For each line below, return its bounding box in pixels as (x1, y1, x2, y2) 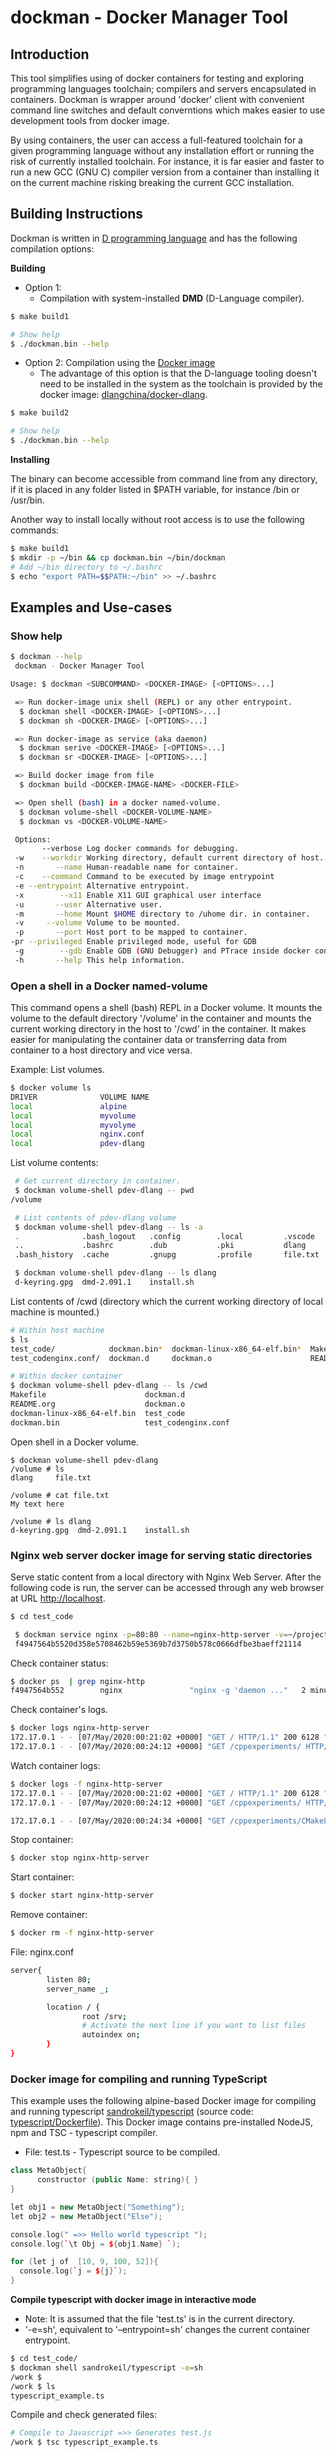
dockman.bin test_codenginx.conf (10, 1417, 230, 1428)
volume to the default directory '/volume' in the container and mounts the (10, 1012, 312, 1025)
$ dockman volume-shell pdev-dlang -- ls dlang (14, 1268, 217, 1278)
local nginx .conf (10, 1129, 145, 1140)
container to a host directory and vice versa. (10, 1044, 193, 1056)
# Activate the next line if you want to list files (81, 2021, 307, 2031)
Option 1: (24, 281, 62, 293)
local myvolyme (10, 1120, 137, 1130)
